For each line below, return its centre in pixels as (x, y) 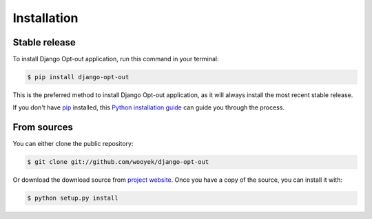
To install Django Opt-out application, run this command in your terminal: (116, 59)
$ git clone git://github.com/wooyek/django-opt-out (118, 162)
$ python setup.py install (73, 198)
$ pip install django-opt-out (78, 77)
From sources (43, 127)
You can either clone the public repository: (73, 144)
